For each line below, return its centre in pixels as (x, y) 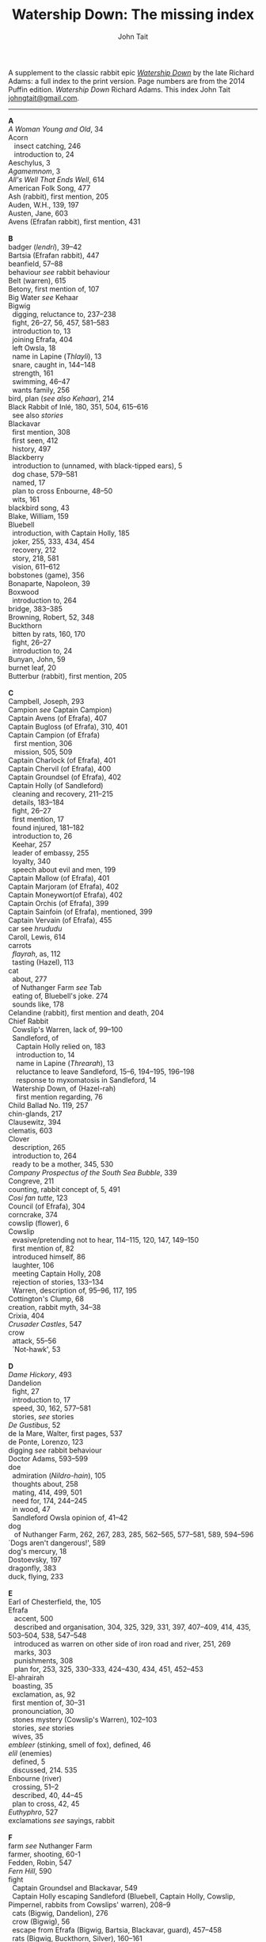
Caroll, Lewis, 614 (37, 937)
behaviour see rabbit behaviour (59, 272)
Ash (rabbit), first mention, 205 (59, 196)
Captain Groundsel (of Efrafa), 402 (65, 777)
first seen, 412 (35, 440)
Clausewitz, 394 (35, 1121)
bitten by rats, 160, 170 (48, 634)
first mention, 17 (38, 819)
